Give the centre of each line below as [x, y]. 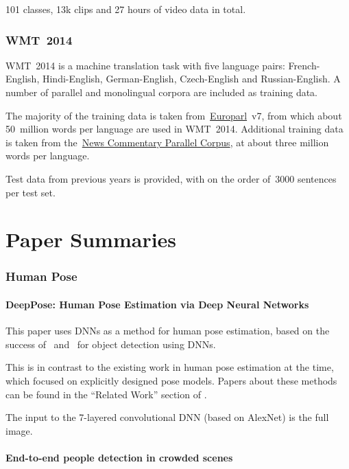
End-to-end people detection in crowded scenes [119, 457]
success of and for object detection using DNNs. [111, 344]
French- [304, 65]
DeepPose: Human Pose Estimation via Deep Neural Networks [157, 304]
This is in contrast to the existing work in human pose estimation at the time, [170, 367]
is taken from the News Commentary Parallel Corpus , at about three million [167, 142]
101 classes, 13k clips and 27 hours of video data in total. [126, 9]
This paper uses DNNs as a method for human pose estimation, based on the [168, 331]
